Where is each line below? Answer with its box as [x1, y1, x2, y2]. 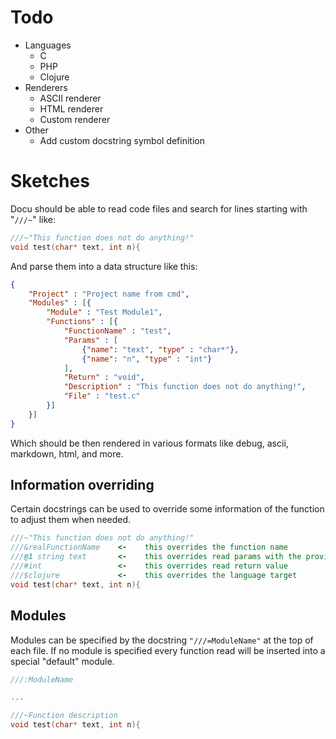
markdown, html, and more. [10, 447, 124, 460]
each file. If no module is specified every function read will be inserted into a [10, 644, 326, 656]
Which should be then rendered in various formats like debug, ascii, [10, 437, 289, 449]
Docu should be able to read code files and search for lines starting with [10, 202, 308, 215]
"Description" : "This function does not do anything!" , [63, 382, 307, 392]
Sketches [10, 170, 90, 193]
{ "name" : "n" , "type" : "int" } [81, 354, 213, 364]
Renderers [24, 81, 68, 93]
